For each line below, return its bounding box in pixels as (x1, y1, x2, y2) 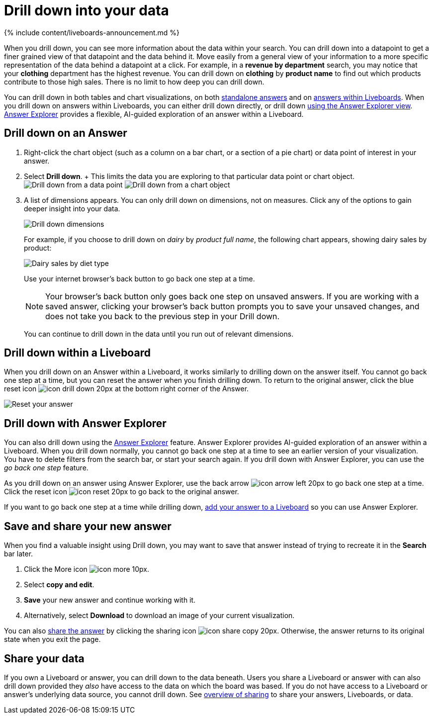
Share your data (4, 652, 85, 665)
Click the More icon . (24, 565, 150, 574)
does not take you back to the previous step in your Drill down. (45, 311, 280, 321)
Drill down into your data (4, 2, 169, 19)
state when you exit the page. (4, 635, 101, 644)
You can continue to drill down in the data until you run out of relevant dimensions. (24, 329, 294, 338)
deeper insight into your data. (24, 204, 120, 213)
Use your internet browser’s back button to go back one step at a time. (24, 274, 255, 283)
